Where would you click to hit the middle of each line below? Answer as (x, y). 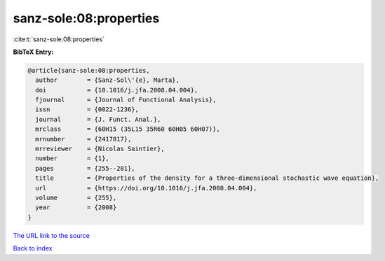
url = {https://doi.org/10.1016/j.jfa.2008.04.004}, (146, 188)
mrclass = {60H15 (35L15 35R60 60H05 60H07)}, (128, 129)
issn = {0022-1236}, (87, 110)
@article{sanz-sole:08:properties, (89, 70)
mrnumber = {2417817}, (83, 139)
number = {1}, (73, 158)
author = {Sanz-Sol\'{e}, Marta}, (108, 80)
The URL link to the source (52, 235)
